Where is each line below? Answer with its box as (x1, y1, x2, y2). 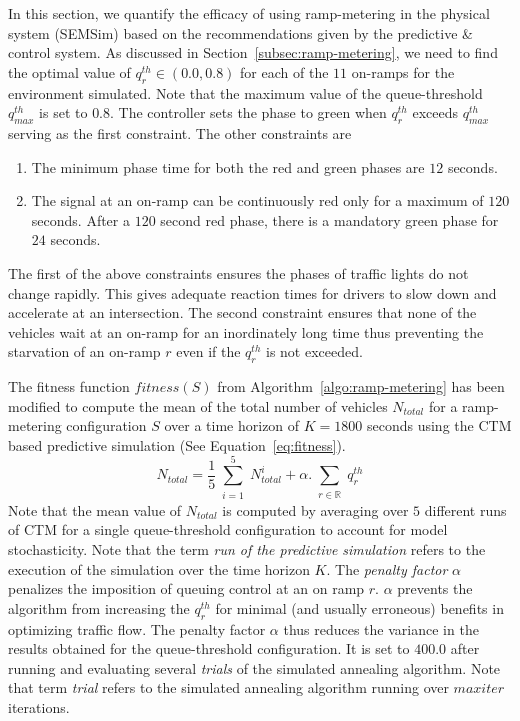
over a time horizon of (164, 415, 300, 436)
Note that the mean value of (8, 499, 182, 520)
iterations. (8, 696, 70, 717)
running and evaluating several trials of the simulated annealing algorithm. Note (8, 657, 501, 678)
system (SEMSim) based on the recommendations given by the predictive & (8, 22, 473, 43)
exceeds (412, 102, 458, 123)
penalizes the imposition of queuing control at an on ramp (8, 578, 365, 599)
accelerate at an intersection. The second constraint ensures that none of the (8, 302, 477, 323)
